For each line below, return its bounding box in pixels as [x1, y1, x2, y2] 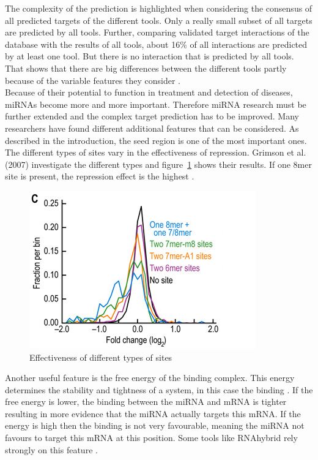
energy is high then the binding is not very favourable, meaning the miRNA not [5, 419, 305, 432]
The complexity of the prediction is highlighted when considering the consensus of [5, 2, 312, 14]
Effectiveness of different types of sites [29, 350, 172, 363]
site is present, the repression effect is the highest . [5, 170, 194, 183]
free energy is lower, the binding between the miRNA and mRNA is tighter [5, 395, 287, 408]
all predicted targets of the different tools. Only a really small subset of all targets [5, 13, 312, 26]
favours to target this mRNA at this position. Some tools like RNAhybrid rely [5, 431, 298, 444]
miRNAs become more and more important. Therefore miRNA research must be [5, 97, 306, 110]
